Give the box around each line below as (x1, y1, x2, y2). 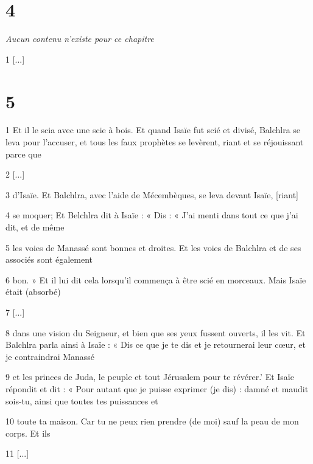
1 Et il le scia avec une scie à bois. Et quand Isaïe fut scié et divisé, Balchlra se (5, 123, 301, 136)
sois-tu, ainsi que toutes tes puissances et (5, 394, 158, 407)
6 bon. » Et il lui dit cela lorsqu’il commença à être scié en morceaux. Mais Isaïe (5, 273, 306, 286)
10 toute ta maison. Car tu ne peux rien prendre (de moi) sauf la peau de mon (5, 415, 299, 428)
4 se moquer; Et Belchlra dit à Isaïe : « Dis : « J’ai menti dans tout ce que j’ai (5, 209, 298, 221)
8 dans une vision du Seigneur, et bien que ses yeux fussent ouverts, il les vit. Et (5, 326, 306, 339)
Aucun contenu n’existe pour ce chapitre (5, 32, 154, 45)
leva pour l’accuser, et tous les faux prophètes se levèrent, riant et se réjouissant (5, 136, 304, 148)
